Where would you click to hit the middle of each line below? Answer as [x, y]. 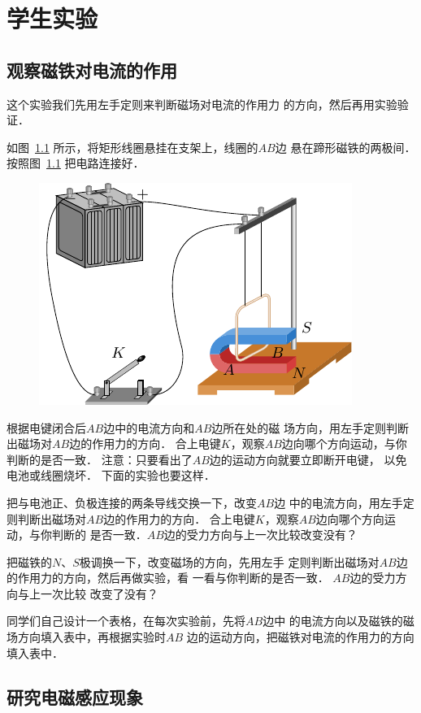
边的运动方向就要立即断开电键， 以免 [308, 459]
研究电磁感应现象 [75, 696]
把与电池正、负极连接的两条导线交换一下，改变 [132, 502]
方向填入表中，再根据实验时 [91, 637]
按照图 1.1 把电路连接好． [76, 163]
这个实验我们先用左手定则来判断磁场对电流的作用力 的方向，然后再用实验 [202, 104]
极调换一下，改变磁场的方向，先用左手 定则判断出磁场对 [229, 561]
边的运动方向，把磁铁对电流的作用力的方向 [300, 637]
